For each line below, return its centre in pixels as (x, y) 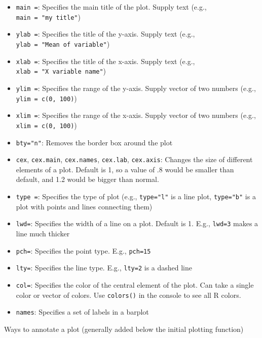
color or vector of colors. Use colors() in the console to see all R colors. (128, 295)
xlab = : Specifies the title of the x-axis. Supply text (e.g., (105, 61)
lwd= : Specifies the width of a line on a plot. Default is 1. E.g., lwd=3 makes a (137, 223)
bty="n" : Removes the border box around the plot (94, 142)
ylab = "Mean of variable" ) (63, 43)
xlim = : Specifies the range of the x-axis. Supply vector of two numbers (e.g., (136, 115)
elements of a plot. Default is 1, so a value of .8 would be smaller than (125, 169)
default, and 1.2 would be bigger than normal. (87, 179)
